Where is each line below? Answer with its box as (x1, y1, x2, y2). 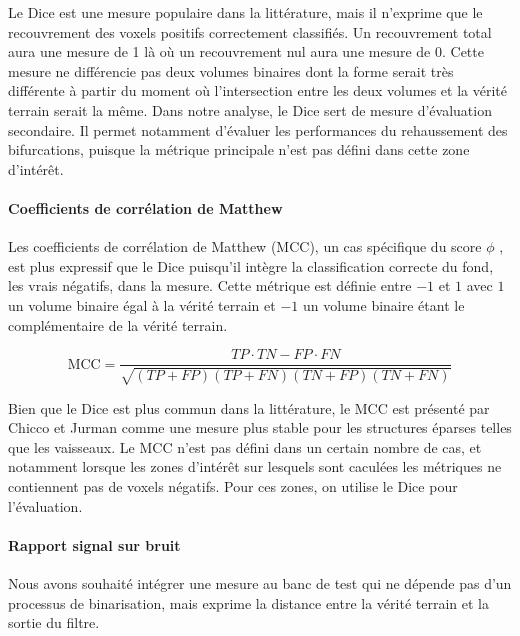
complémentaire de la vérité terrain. (8, 314, 228, 335)
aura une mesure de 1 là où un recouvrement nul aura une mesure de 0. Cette (8, 41, 484, 62)
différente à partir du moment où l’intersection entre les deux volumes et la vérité (8, 80, 507, 101)
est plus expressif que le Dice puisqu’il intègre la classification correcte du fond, (8, 255, 494, 276)
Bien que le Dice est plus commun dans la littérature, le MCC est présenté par (8, 397, 490, 418)
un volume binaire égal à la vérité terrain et (8, 294, 276, 315)
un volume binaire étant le (302, 294, 465, 315)
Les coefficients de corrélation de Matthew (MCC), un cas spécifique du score (8, 236, 482, 257)
